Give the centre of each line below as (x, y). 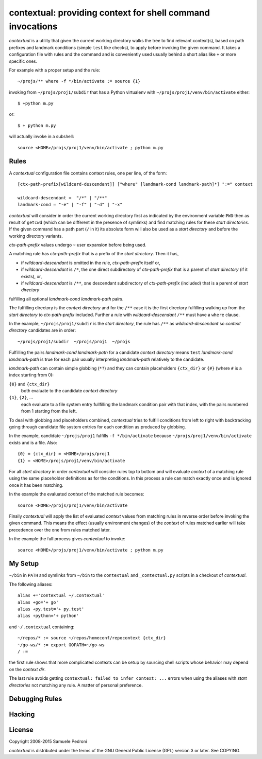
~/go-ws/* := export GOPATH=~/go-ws (61, 645)
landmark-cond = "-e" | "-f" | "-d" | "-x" (70, 205)
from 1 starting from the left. (49, 411)
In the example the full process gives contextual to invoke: (67, 539)
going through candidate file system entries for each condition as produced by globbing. (98, 427)
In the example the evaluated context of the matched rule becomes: (77, 494)
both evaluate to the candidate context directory (69, 391)
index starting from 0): (31, 375)
